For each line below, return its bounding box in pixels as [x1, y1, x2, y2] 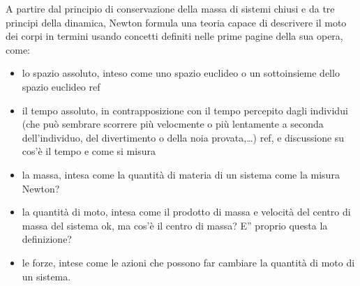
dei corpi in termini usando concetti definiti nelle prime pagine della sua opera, [6, 29, 343, 43]
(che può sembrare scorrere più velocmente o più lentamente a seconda [22, 116, 324, 131]
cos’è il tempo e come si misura [22, 144, 156, 158]
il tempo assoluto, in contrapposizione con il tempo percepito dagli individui [22, 103, 348, 117]
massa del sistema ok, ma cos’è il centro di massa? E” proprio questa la [22, 218, 328, 232]
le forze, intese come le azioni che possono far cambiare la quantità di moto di [22, 255, 355, 269]
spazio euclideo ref [22, 79, 100, 93]
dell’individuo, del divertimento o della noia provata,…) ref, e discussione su [22, 130, 345, 144]
